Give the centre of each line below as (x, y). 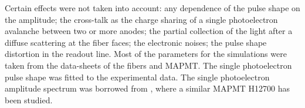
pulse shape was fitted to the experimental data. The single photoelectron (137, 77)
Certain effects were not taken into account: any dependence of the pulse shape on (152, 8)
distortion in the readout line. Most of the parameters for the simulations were (146, 54)
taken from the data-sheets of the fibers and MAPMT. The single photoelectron (148, 65)
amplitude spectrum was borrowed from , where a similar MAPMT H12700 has (148, 88)
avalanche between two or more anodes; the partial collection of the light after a (149, 31)
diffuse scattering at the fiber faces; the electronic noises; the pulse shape (136, 42)
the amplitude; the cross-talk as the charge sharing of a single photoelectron (141, 19)
